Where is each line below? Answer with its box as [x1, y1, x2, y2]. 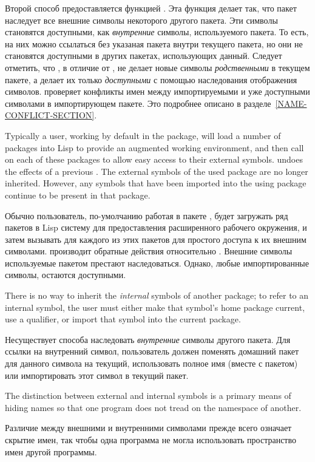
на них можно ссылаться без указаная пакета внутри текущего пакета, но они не [5, 37, 303, 50]
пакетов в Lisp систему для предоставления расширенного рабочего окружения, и [5, 221, 307, 234]
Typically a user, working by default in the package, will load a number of [5, 129, 281, 141]
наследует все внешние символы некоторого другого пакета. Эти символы [5, 13, 278, 26]
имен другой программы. [5, 445, 97, 458]
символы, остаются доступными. [5, 268, 126, 281]
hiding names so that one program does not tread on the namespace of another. [5, 401, 302, 413]
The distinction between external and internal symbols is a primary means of [5, 389, 291, 402]
